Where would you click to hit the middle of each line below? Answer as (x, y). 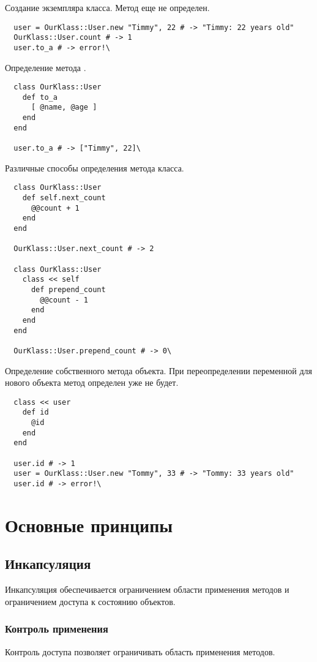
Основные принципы (89, 525)
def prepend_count (68, 289)
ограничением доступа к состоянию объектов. (90, 601)
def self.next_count (64, 198)
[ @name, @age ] (64, 107)
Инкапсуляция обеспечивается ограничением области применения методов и (147, 589)
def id (35, 412)
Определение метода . (46, 67)
